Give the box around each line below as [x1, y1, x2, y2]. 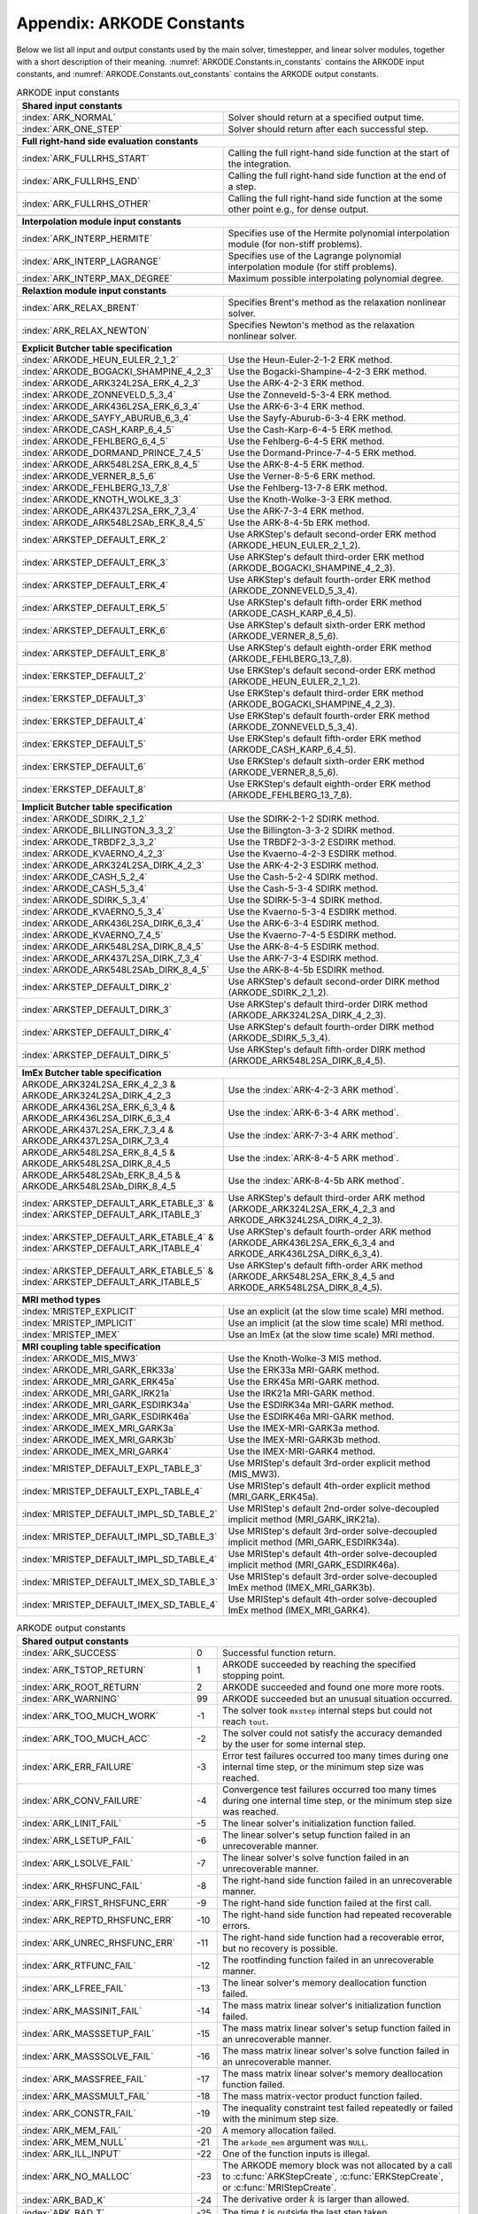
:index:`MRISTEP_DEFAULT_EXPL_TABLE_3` [21, 1462, 203, 1475]
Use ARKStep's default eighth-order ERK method [227, 642, 432, 654]
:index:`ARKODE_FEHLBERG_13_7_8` [21, 482, 171, 494]
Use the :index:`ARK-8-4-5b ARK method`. [227, 1174, 405, 1187]
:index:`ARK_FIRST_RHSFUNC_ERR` [21, 1897, 170, 1909]
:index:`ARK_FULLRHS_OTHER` [21, 197, 151, 210]
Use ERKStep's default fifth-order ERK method [227, 732, 421, 745]
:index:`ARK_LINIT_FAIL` [21, 1817, 122, 1830]
